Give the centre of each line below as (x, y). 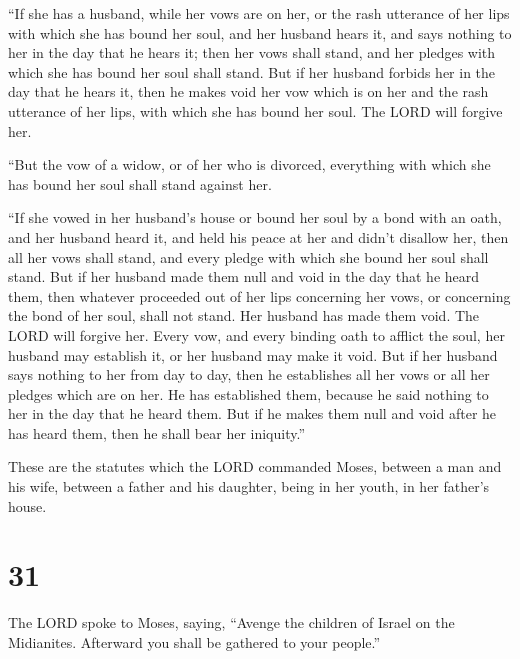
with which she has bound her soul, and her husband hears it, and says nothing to (260, 32)
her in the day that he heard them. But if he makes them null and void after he (252, 413)
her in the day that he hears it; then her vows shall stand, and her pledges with (252, 52)
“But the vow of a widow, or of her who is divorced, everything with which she (249, 164)
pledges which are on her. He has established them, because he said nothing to (248, 393)
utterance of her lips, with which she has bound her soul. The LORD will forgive (255, 110)
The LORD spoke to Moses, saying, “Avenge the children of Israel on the (231, 622)
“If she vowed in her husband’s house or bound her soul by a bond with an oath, (255, 217)
